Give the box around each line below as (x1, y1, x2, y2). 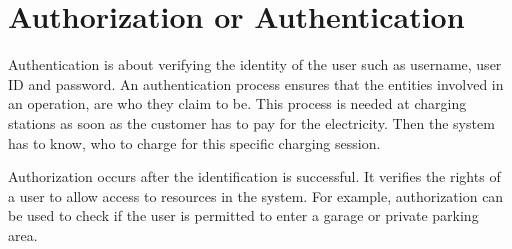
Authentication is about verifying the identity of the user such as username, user (8, 54, 502, 75)
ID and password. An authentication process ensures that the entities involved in (8, 73, 504, 94)
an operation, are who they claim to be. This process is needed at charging (8, 93, 467, 114)
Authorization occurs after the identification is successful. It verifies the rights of (8, 166, 501, 187)
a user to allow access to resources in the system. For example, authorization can (8, 185, 504, 206)
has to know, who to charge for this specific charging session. (8, 132, 381, 153)
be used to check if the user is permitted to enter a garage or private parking (8, 205, 479, 226)
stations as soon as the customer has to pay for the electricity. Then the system (8, 112, 495, 133)
